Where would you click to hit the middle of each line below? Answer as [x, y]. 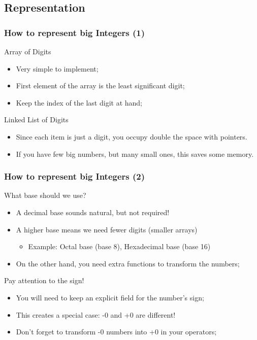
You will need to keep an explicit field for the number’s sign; [110, 297]
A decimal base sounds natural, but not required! [93, 212]
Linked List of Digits [36, 120]
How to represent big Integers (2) [75, 176]
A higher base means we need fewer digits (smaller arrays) [107, 229]
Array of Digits [28, 51]
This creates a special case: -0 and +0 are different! [96, 314]
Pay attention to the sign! [44, 280]
